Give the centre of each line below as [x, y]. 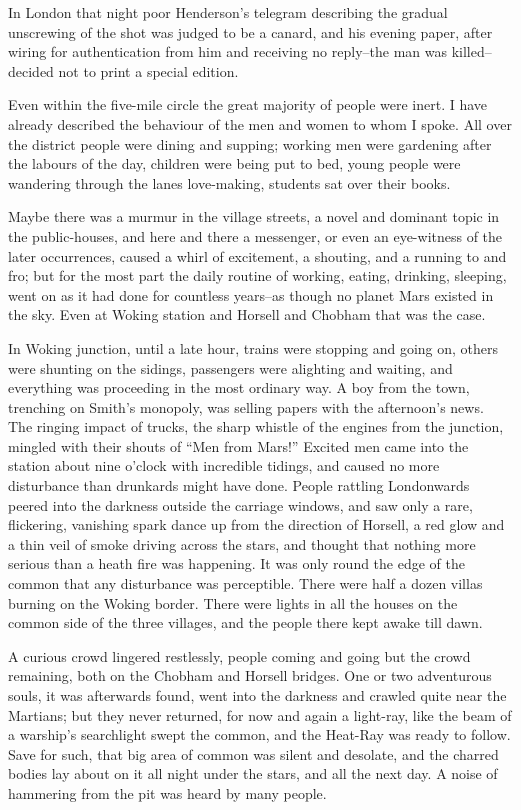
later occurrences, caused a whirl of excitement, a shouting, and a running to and [257, 255]
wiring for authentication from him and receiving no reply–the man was [227, 51]
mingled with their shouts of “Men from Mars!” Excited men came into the [238, 445]
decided [31, 70]
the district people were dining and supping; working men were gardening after [250, 143]
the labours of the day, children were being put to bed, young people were [234, 163]
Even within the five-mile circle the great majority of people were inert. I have [248, 104]
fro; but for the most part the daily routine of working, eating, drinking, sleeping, [257, 275]
